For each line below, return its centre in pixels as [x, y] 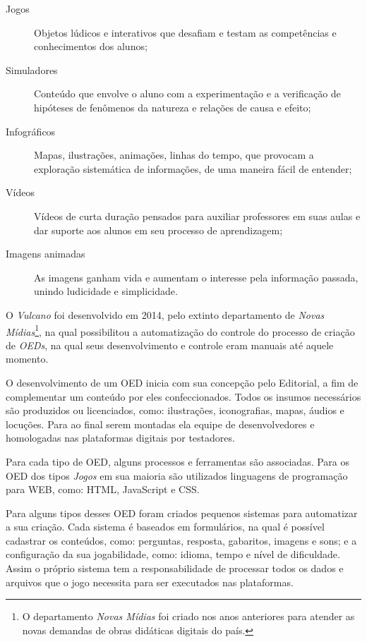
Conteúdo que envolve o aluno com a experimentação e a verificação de [187, 93]
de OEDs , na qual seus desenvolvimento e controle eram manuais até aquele [170, 345]
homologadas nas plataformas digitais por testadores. [120, 438]
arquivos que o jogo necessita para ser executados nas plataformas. [150, 582]
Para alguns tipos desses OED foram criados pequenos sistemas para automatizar [182, 513]
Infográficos [31, 131]
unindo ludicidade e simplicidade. [106, 291]
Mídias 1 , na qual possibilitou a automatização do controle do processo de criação [180, 330]
